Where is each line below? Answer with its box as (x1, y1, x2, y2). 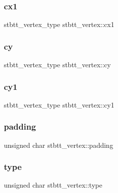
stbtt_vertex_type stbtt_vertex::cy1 (4, 99, 115, 110)
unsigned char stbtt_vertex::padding (4, 139, 113, 150)
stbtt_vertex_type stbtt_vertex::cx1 (4, 19, 115, 29)
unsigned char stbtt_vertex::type (4, 180, 102, 190)
